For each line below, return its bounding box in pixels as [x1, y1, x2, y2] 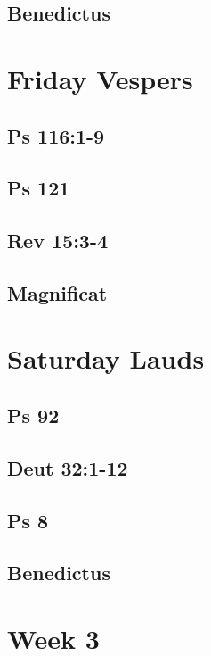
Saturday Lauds [7, 340, 205, 377]
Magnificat [7, 278, 108, 306]
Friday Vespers [7, 60, 193, 96]
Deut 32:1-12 [7, 453, 128, 481]
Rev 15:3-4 [7, 227, 109, 254]
